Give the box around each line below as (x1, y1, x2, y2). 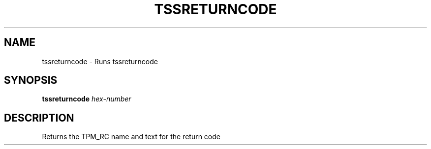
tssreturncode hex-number (42, 95, 131, 103)
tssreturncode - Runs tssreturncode (42, 57, 158, 66)
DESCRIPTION (4, 111, 74, 124)
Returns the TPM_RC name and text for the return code (42, 132, 220, 141)
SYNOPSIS (4, 74, 58, 87)
